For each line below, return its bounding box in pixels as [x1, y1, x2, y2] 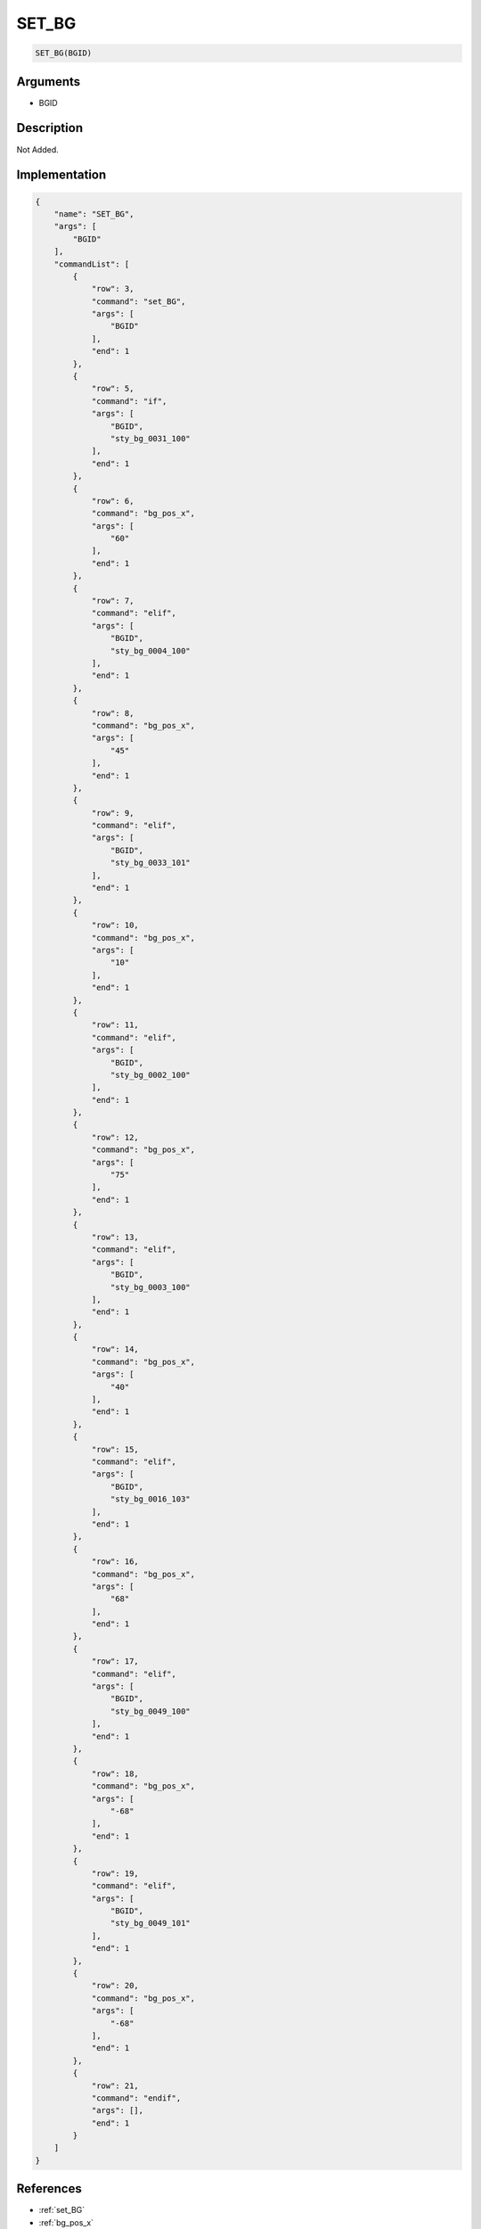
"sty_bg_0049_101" [110, 1918, 191, 1929]
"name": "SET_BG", [53, 209, 135, 218]
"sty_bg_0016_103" [110, 1494, 191, 1504]
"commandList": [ [53, 259, 130, 269]
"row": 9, [91, 808, 135, 818]
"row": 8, [91, 708, 135, 718]
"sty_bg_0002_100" [110, 1070, 191, 1080]
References [16, 2181, 82, 2197]
